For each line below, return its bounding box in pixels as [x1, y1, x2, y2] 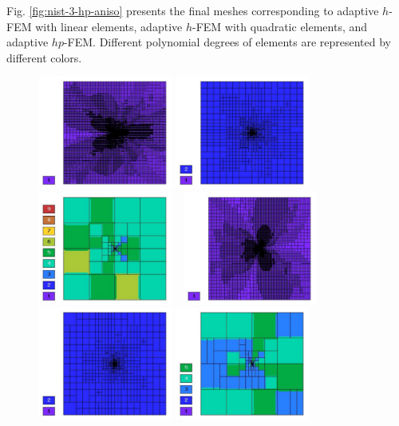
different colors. [6, 49, 82, 66]
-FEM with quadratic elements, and [192, 18, 368, 34]
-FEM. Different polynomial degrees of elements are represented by [63, 34, 392, 50]
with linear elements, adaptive [35, 18, 183, 34]
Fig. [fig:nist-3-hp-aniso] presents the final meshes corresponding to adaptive [6, 2, 379, 18]
